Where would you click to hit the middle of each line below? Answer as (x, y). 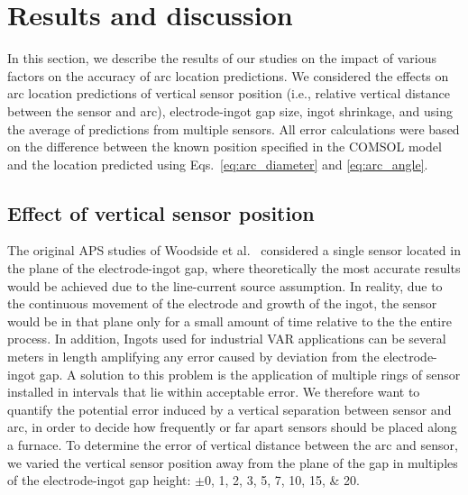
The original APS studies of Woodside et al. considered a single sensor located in (234, 250)
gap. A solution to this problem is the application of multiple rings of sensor (250, 374)
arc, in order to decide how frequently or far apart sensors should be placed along (232, 427)
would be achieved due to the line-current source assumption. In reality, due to (225, 285)
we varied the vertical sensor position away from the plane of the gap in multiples (233, 462)
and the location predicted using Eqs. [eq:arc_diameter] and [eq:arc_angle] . (218, 164)
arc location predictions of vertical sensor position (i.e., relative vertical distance (229, 93)
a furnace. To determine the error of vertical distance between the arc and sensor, (233, 445)
